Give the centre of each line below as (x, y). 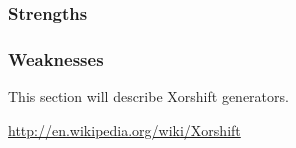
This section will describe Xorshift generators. (148, 96)
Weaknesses (56, 58)
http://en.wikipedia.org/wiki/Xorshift (124, 129)
